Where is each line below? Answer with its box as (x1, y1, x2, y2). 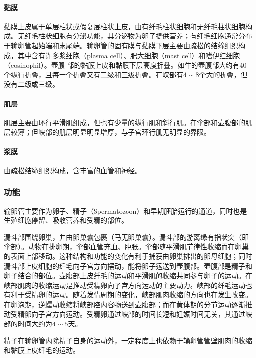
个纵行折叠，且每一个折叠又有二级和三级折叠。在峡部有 (4, 69, 183, 79)
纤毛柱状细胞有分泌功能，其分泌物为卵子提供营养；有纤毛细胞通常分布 (24, 31, 252, 41)
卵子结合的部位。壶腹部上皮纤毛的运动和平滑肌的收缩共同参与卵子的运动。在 (4, 270, 252, 281)
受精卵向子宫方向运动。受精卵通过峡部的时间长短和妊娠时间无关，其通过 (10, 309, 245, 319)
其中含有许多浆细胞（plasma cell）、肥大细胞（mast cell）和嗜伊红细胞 (17, 50, 240, 60)
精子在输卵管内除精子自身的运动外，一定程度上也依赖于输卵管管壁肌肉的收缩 (4, 335, 252, 345)
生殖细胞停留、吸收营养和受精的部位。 (4, 215, 128, 225)
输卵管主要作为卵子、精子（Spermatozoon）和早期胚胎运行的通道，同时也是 (4, 205, 247, 215)
